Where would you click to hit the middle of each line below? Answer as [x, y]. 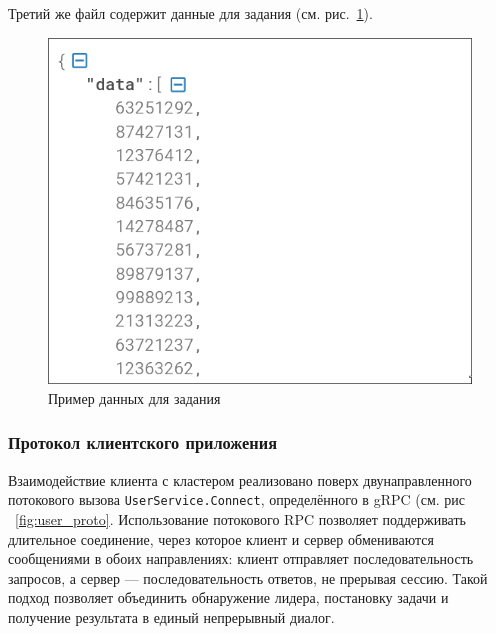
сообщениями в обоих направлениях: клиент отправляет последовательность [241, 558]
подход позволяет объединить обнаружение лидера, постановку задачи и [228, 597]
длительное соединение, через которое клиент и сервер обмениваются [221, 538]
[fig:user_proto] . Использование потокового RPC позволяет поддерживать [240, 519]
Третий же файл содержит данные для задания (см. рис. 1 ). [190, 13]
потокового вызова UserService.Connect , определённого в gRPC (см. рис [237, 499]
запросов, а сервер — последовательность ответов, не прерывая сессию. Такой [248, 577]
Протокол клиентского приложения [142, 442]
